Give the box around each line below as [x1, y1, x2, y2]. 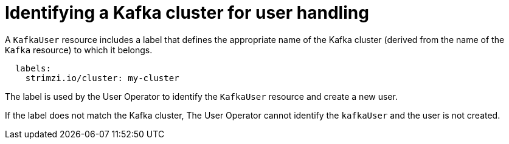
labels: [15, 63, 51, 73]
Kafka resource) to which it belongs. [5, 44, 153, 55]
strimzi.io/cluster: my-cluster [25, 73, 179, 83]
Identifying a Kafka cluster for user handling [5, 2, 369, 23]
